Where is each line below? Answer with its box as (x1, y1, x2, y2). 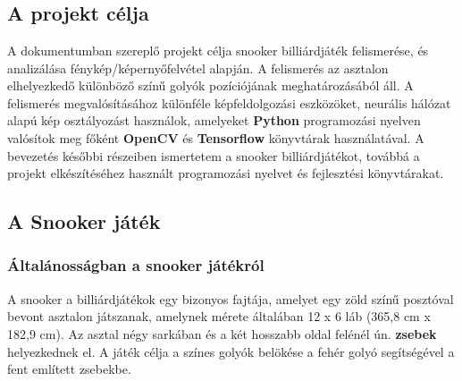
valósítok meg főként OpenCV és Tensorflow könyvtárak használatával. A (7, 128, 424, 147)
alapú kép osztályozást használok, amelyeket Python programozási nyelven (7, 111, 421, 130)
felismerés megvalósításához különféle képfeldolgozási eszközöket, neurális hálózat (7, 93, 451, 112)
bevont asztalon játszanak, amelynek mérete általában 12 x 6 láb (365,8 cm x (7, 307, 431, 326)
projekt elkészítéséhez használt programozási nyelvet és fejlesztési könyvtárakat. (7, 164, 444, 182)
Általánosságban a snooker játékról (7, 254, 265, 276)
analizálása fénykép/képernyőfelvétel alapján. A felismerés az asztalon (7, 58, 389, 77)
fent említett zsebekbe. (7, 360, 131, 378)
